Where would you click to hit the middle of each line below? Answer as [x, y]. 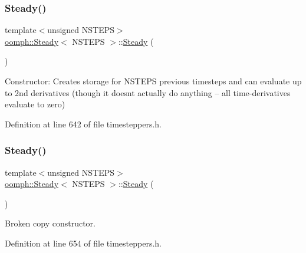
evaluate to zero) [35, 104]
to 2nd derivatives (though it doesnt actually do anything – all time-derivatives [148, 92]
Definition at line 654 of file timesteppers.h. [83, 243]
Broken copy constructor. [50, 223]
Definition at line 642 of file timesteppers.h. [83, 124]
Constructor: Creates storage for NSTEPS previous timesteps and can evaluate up [153, 81]
